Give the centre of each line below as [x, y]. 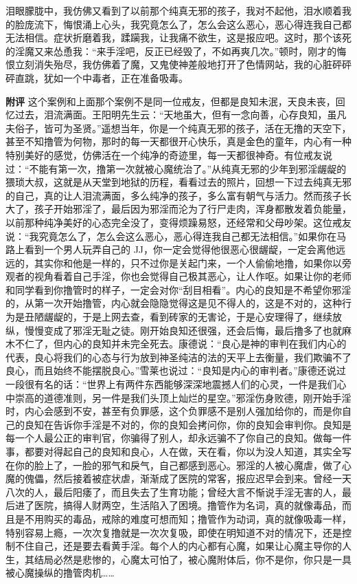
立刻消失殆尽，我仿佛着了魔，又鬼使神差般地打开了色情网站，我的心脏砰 [178, 64]
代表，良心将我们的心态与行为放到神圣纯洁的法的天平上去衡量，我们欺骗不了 [178, 357]
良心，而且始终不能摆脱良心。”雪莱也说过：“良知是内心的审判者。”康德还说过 [176, 370]
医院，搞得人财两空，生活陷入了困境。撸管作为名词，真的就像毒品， [188, 505]
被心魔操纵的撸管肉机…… [60, 573]
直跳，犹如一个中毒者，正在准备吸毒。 [101, 77]
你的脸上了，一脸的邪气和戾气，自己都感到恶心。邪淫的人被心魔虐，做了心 [183, 465]
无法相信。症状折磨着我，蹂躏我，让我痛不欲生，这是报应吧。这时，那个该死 [178, 37]
